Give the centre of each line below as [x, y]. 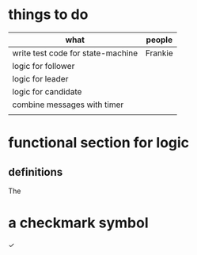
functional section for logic [99, 143]
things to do [48, 15]
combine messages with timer [68, 105]
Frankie [159, 53]
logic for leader [40, 78]
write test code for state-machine [75, 53]
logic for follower [44, 66]
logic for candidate [47, 91]
